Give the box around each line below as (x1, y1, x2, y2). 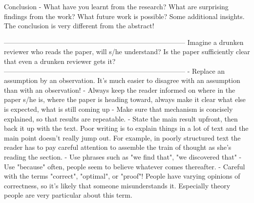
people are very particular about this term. (4, 190, 132, 200)
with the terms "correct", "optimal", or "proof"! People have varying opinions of (4, 171, 240, 181)
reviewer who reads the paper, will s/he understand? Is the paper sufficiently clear (4, 46, 250, 57)
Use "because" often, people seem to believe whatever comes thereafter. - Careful (4, 161, 245, 171)
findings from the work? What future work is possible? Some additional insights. (4, 11, 245, 21)
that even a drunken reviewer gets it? (4, 56, 116, 66)
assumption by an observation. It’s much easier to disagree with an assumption (4, 75, 240, 85)
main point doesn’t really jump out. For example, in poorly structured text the (4, 132, 241, 142)
